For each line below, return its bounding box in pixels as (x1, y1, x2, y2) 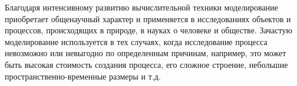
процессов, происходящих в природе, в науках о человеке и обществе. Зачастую (5, 24, 292, 36)
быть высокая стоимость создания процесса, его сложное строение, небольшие (5, 58, 288, 70)
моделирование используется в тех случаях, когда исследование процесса (5, 35, 268, 47)
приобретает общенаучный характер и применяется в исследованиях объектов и (5, 12, 291, 25)
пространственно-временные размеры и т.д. (5, 70, 161, 82)
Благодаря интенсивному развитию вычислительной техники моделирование (5, 1, 278, 13)
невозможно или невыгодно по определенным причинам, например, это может (5, 47, 286, 59)
